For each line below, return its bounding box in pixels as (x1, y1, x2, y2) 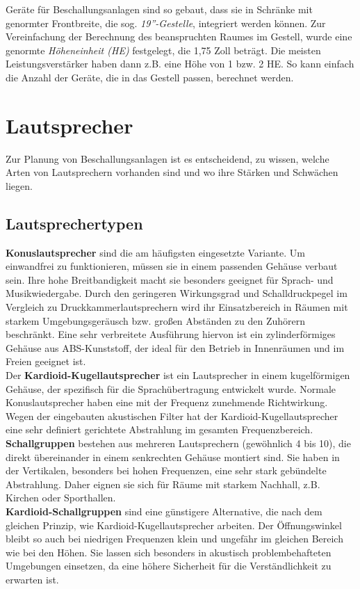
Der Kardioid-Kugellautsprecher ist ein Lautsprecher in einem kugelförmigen (6, 368, 350, 382)
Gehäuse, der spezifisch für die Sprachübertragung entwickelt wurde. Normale (6, 381, 336, 396)
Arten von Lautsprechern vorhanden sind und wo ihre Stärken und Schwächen (6, 165, 338, 179)
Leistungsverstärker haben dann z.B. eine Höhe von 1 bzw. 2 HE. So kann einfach (6, 56, 354, 71)
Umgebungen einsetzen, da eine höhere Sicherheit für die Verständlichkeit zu (6, 558, 332, 573)
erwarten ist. (6, 572, 59, 586)
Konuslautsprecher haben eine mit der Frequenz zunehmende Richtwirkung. (6, 395, 328, 410)
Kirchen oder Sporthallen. (6, 490, 116, 505)
